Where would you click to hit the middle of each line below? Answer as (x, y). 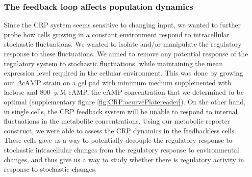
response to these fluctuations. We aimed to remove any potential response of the (126, 53)
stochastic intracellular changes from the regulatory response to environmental (122, 149)
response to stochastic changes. (50, 169)
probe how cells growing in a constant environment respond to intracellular (117, 34)
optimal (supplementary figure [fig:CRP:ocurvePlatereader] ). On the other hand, (125, 101)
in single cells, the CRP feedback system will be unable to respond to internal (121, 111)
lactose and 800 (27, 92)
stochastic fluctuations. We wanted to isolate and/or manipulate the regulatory (123, 44)
